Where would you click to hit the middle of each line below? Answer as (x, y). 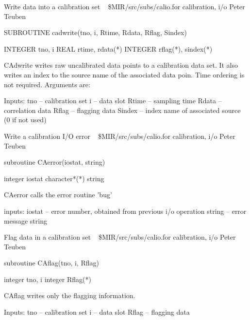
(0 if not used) (25, 120)
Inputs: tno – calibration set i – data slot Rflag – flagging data (97, 312)
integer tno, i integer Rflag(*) (48, 279)
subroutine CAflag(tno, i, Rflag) (51, 263)
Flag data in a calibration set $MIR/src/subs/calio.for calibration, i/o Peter (120, 237)
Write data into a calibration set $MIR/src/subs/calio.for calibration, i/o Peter (125, 6)
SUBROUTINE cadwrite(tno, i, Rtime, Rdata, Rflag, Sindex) (95, 32)
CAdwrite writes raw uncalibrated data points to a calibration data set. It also (121, 65)
